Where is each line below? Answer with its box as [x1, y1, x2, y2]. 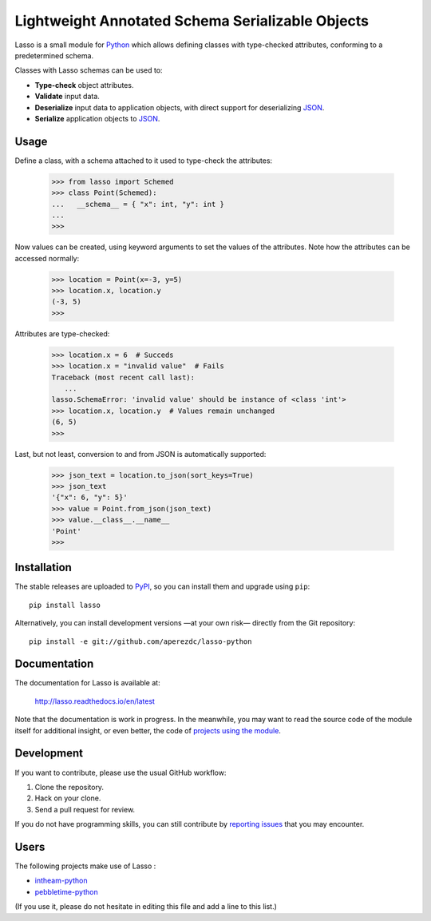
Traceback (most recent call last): [51, 372, 196, 382]
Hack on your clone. [34, 793, 101, 803]
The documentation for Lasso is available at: [14, 678, 160, 688]
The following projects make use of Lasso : [14, 861, 156, 871]
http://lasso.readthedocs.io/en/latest [34, 696, 156, 706]
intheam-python [34, 875, 88, 886]
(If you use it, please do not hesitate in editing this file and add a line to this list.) [14, 902, 277, 911]
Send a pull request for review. [34, 804, 136, 814]
